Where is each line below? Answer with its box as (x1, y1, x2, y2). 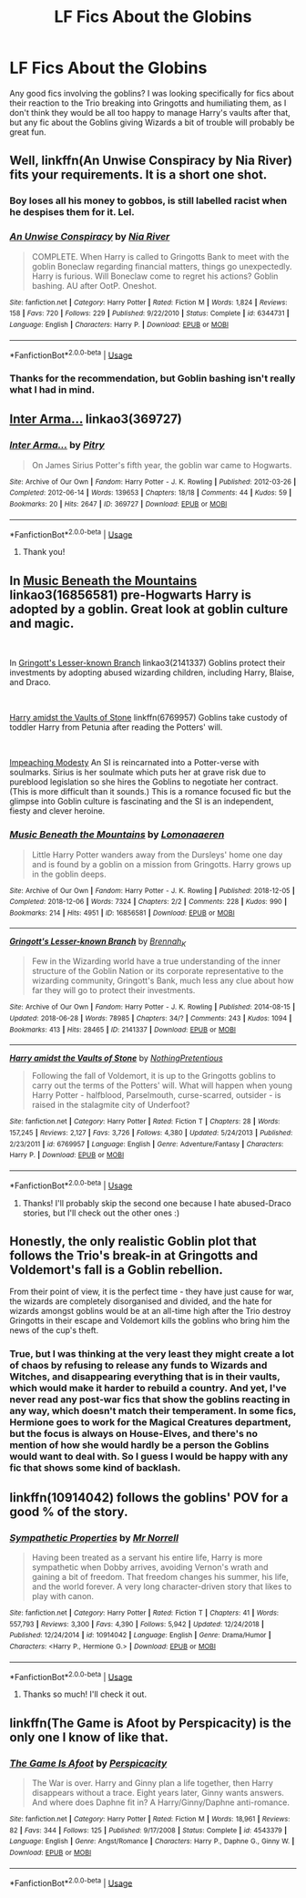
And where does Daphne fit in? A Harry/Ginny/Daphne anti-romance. (31, 1797, 290, 1808)
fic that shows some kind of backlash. (9, 1462, 181, 1474)
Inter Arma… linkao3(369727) (9, 412, 182, 427)
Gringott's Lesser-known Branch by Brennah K (9, 936, 187, 949)
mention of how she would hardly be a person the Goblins (9, 1439, 270, 1452)
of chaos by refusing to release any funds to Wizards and (9, 1359, 268, 1372)
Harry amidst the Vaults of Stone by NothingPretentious (9, 1052, 223, 1063)
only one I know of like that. (9, 1729, 168, 1745)
